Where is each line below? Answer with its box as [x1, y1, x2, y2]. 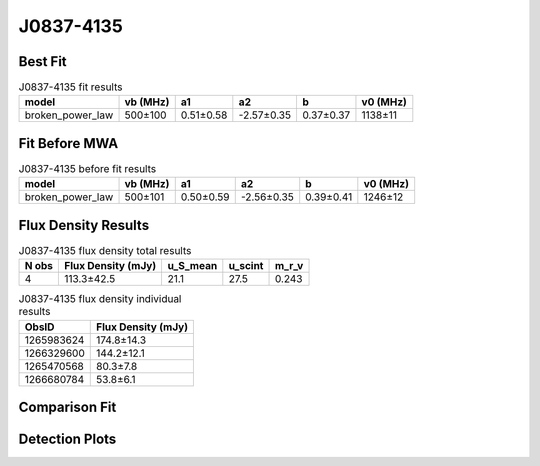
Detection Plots [18, 431, 117, 448]
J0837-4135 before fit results [18, 162, 157, 176]
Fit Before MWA [18, 135, 119, 152]
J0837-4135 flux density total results [18, 244, 192, 258]
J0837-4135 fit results [18, 80, 123, 94]
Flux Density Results [18, 216, 150, 234]
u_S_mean [167, 259, 218, 273]
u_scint [228, 259, 264, 273]
